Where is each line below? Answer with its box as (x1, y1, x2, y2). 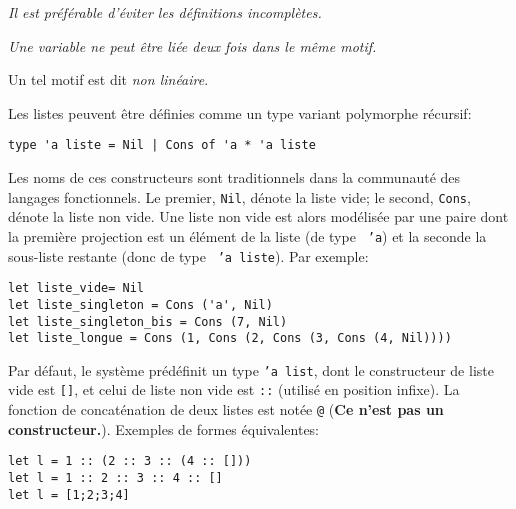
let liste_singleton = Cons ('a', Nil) (8, 297, 273, 312)
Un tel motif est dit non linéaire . (8, 69, 209, 90)
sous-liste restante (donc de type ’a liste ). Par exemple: (8, 245, 369, 266)
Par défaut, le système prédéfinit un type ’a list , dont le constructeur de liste (8, 359, 494, 380)
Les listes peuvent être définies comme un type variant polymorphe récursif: (8, 102, 472, 123)
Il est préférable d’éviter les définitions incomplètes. (8, 2, 322, 22)
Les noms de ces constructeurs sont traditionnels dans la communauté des (8, 167, 461, 188)
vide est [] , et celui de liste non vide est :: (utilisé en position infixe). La (8, 379, 460, 400)
